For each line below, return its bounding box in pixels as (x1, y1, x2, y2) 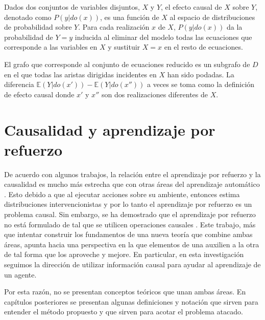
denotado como (4, 11, 52, 22)
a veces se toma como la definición (147, 79, 255, 90)
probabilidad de (4, 31, 53, 42)
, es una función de (100, 11, 159, 22)
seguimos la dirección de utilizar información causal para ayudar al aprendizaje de (4, 259, 261, 269)
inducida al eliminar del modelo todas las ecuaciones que (75, 31, 252, 42)
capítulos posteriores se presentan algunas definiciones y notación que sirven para (4, 296, 258, 307)
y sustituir (108, 41, 140, 52)
